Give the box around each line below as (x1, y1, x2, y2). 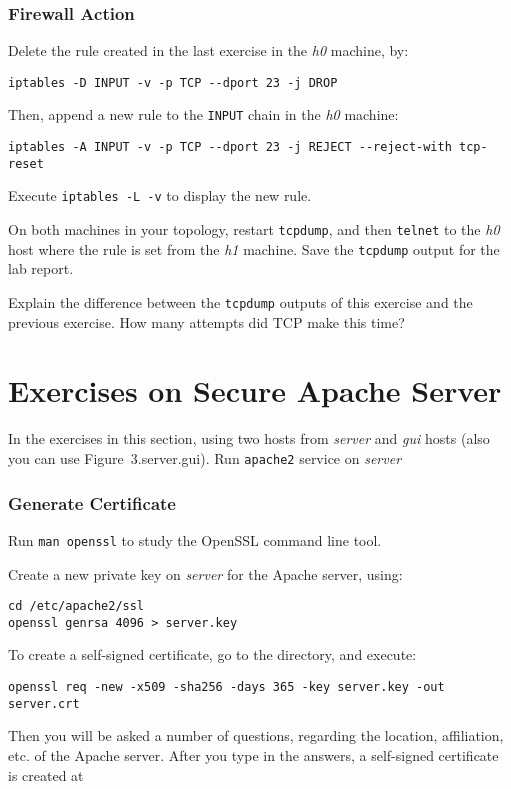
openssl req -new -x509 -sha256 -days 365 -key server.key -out (8, 680, 445, 694)
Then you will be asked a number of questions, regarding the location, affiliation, (8, 725, 504, 746)
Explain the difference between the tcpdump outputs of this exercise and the (8, 292, 473, 312)
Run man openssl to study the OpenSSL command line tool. (8, 529, 382, 550)
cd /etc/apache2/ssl (8, 599, 145, 614)
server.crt (8, 696, 80, 711)
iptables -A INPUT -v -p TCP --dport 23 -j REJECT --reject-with (8, 140, 452, 155)
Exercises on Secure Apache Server (8, 370, 502, 411)
